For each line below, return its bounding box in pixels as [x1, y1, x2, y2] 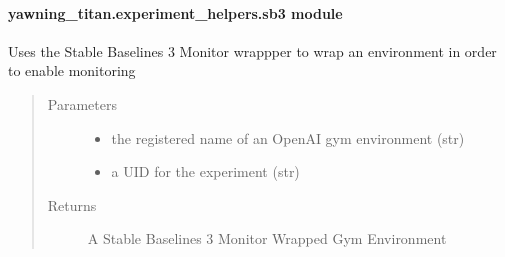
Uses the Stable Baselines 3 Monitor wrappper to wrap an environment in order [8, 40, 497, 61]
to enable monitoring [8, 60, 136, 81]
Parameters [47, 93, 117, 114]
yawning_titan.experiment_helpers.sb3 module [8, 2, 343, 23]
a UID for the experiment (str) [111, 161, 300, 182]
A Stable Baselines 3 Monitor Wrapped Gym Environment [87, 228, 447, 249]
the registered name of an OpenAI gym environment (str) [111, 127, 465, 148]
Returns [47, 194, 97, 215]
